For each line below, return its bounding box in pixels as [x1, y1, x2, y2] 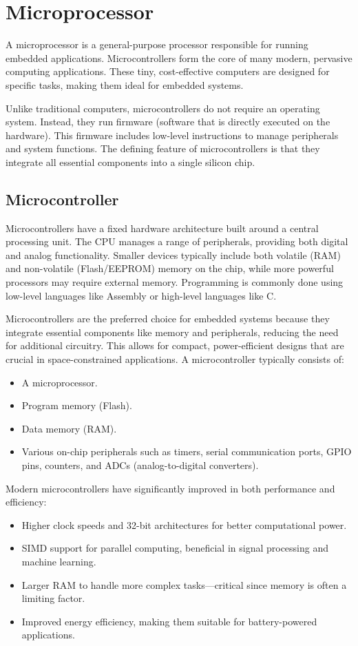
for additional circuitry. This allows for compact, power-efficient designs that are [6, 338, 344, 353]
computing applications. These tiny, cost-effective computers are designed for [6, 64, 330, 79]
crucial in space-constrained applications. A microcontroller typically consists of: [6, 352, 344, 366]
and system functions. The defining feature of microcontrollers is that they [6, 141, 320, 156]
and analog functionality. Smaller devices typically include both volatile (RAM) [6, 247, 341, 262]
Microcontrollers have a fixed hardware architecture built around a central [6, 220, 319, 235]
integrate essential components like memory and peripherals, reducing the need [6, 324, 339, 339]
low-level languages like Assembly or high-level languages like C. [6, 288, 277, 302]
